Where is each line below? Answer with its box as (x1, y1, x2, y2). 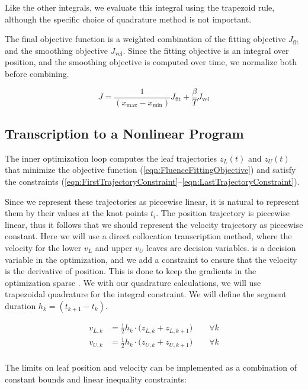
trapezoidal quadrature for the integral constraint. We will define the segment (5, 288, 287, 300)
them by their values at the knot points (5, 207, 148, 219)
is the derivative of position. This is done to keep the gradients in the (5, 265, 256, 277)
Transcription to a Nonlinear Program (5, 124, 244, 143)
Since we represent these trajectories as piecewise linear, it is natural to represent (5, 195, 300, 207)
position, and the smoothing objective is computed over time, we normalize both (5, 56, 297, 68)
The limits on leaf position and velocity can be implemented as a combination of (5, 361, 297, 373)
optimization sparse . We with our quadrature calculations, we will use (5, 276, 261, 288)
